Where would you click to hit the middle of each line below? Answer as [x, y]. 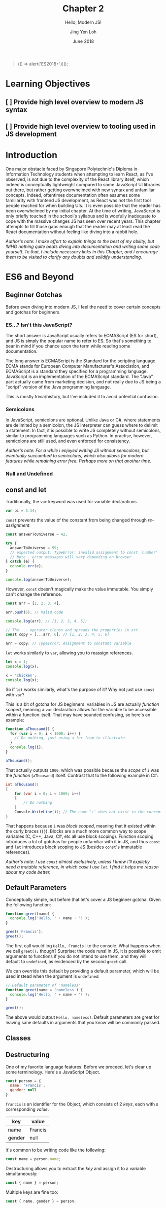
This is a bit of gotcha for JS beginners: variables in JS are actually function [83, 704]
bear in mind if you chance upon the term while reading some [68, 346]
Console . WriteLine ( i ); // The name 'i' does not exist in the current [88, 812]
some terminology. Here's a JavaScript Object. [53, 1072]
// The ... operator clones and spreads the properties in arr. [73, 630]
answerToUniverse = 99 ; [34, 548]
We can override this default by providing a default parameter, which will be [83, 971]
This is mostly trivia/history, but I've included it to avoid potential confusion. [82, 397]
